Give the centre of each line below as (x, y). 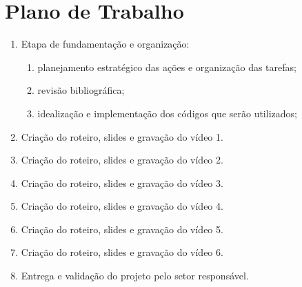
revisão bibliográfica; (81, 90)
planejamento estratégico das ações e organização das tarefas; (167, 67)
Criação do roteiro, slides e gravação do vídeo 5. (122, 229)
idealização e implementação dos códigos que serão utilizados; (167, 113)
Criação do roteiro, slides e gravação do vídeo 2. (122, 160)
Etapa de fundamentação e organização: (105, 44)
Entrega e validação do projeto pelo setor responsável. (135, 276)
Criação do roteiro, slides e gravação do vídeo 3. (122, 182)
